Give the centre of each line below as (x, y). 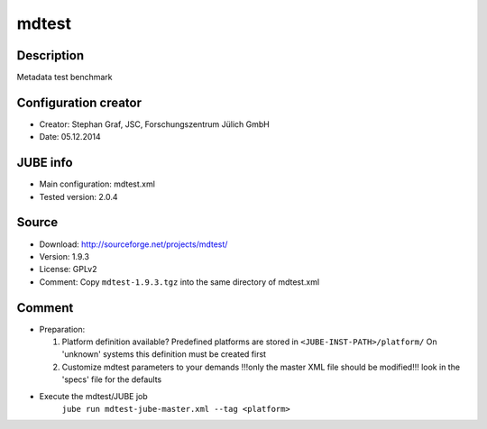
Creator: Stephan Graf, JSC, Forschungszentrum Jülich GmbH (154, 124)
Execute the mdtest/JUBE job (93, 396)
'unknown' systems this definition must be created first (164, 354)
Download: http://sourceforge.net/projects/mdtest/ (133, 244)
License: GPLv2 (69, 269)
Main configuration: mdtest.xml (97, 184)
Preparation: (62, 329)
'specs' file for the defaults (112, 379)
